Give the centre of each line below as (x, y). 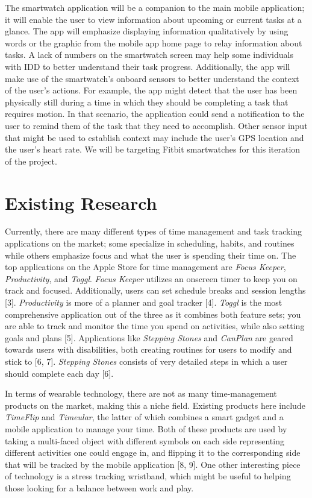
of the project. (31, 161)
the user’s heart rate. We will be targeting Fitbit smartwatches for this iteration (153, 149)
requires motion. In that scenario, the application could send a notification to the (155, 114)
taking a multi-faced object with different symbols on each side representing (145, 440)
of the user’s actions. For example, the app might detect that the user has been (151, 90)
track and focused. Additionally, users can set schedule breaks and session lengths (155, 290)
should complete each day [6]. (59, 373)
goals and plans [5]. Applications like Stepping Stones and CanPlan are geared (149, 337)
